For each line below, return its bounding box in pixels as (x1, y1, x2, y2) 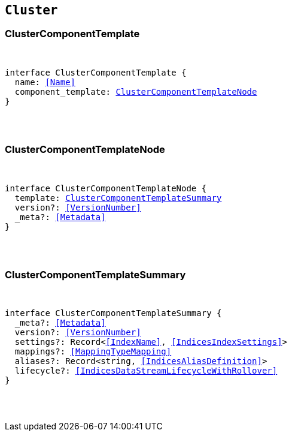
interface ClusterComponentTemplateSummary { (5, 308, 222, 318)
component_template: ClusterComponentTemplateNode (14, 86, 257, 97)
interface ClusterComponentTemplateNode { (5, 183, 207, 193)
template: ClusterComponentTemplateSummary (14, 193, 222, 203)
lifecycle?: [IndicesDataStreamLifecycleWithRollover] (14, 366, 278, 376)
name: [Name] (14, 77, 76, 87)
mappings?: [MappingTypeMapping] (14, 347, 172, 357)
